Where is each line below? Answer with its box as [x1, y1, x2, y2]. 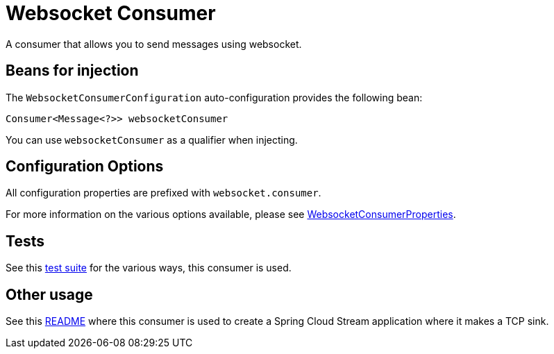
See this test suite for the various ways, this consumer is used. [6, 262, 292, 274]
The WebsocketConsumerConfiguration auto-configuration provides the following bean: [6, 91, 423, 103]
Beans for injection [6, 62, 139, 80]
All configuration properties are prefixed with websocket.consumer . [6, 187, 321, 199]
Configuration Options [6, 158, 164, 176]
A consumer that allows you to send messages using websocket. [6, 37, 302, 50]
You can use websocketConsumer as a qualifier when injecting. [6, 133, 298, 146]
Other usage [6, 285, 93, 303]
